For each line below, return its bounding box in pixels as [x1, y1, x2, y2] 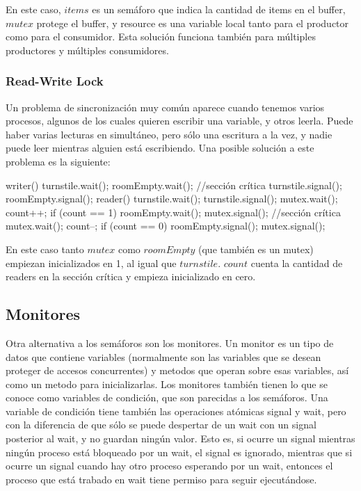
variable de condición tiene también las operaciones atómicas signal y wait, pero [6, 403, 346, 418]
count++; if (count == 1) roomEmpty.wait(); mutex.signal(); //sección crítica [6, 204, 341, 219]
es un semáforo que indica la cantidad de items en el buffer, [92, 2, 346, 16]
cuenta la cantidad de [250, 255, 343, 270]
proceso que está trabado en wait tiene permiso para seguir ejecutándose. [6, 472, 317, 486]
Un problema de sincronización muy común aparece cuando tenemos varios [6, 99, 325, 114]
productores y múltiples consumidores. [6, 42, 169, 57]
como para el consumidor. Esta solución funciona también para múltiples [6, 29, 316, 44]
